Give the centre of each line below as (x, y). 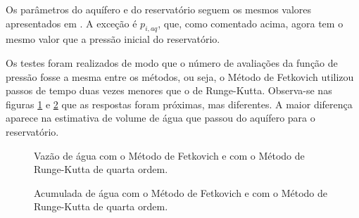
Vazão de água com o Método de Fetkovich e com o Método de (169, 155)
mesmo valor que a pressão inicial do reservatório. (113, 39)
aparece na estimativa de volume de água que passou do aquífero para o (160, 118)
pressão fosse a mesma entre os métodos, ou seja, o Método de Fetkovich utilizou (180, 76)
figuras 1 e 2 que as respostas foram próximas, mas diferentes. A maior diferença (179, 104)
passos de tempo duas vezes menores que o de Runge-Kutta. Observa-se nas (169, 90)
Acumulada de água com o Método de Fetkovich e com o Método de (181, 192)
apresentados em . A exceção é (71, 23)
